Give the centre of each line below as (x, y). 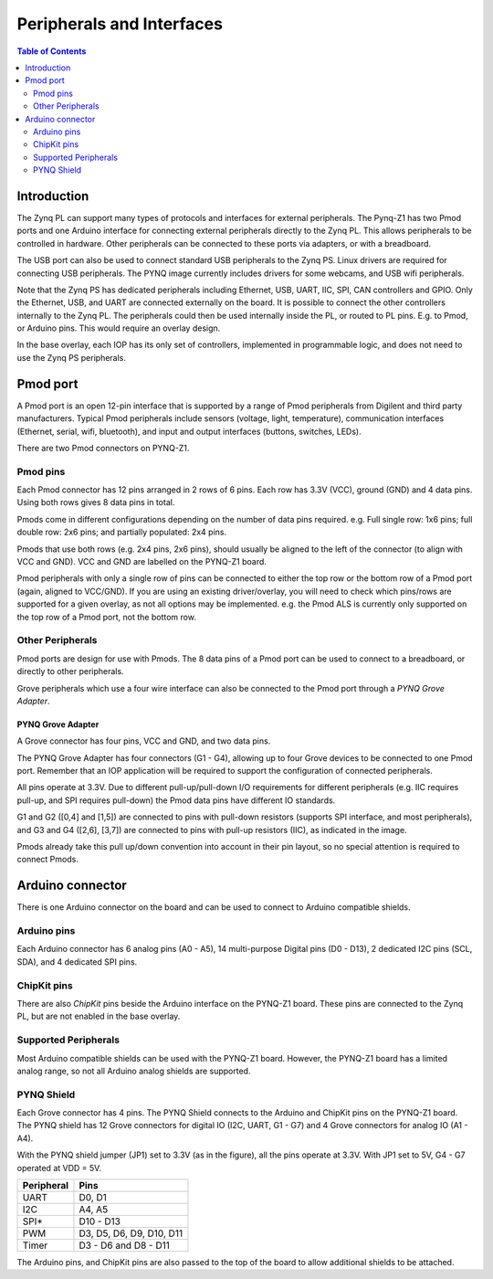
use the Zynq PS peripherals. (72, 357)
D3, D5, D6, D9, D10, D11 (131, 1233)
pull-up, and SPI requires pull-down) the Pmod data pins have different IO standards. (176, 800)
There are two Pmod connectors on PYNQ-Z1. (103, 448)
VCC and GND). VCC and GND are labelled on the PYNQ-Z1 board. (142, 562)
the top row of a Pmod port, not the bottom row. (106, 617)
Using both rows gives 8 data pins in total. (96, 502)
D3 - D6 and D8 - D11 (125, 1245)
